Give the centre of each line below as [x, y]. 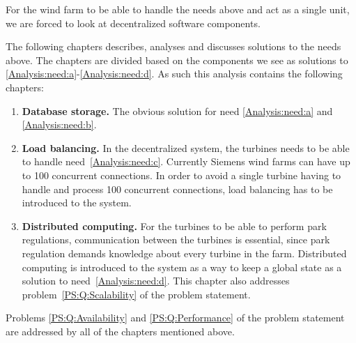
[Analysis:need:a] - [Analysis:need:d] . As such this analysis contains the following [174, 74]
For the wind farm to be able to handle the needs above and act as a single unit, [178, 9]
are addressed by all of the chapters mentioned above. [120, 331]
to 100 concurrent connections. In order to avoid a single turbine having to [181, 175]
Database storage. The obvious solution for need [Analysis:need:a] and [177, 110]
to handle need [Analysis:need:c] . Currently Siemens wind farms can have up [186, 161]
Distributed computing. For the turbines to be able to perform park [174, 226]
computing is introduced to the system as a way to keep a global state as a [182, 267]
